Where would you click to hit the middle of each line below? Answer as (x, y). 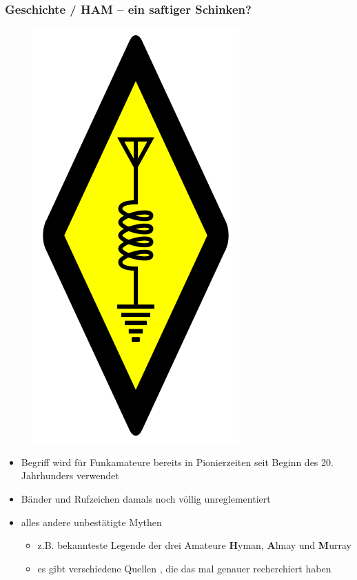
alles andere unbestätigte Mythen (91, 522)
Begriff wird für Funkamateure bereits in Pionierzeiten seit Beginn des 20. (177, 462)
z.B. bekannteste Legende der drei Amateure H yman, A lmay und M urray (194, 545)
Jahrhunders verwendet (70, 475)
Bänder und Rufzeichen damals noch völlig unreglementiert (146, 499)
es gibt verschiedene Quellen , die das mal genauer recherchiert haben (184, 568)
